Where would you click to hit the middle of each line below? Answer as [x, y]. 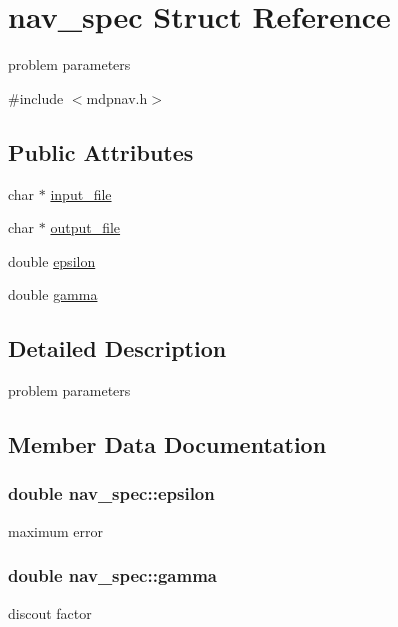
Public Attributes [101, 151]
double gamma [53, 294]
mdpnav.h [117, 97]
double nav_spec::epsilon [111, 493]
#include [36, 97]
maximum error [56, 530]
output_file [85, 227]
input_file [81, 193]
